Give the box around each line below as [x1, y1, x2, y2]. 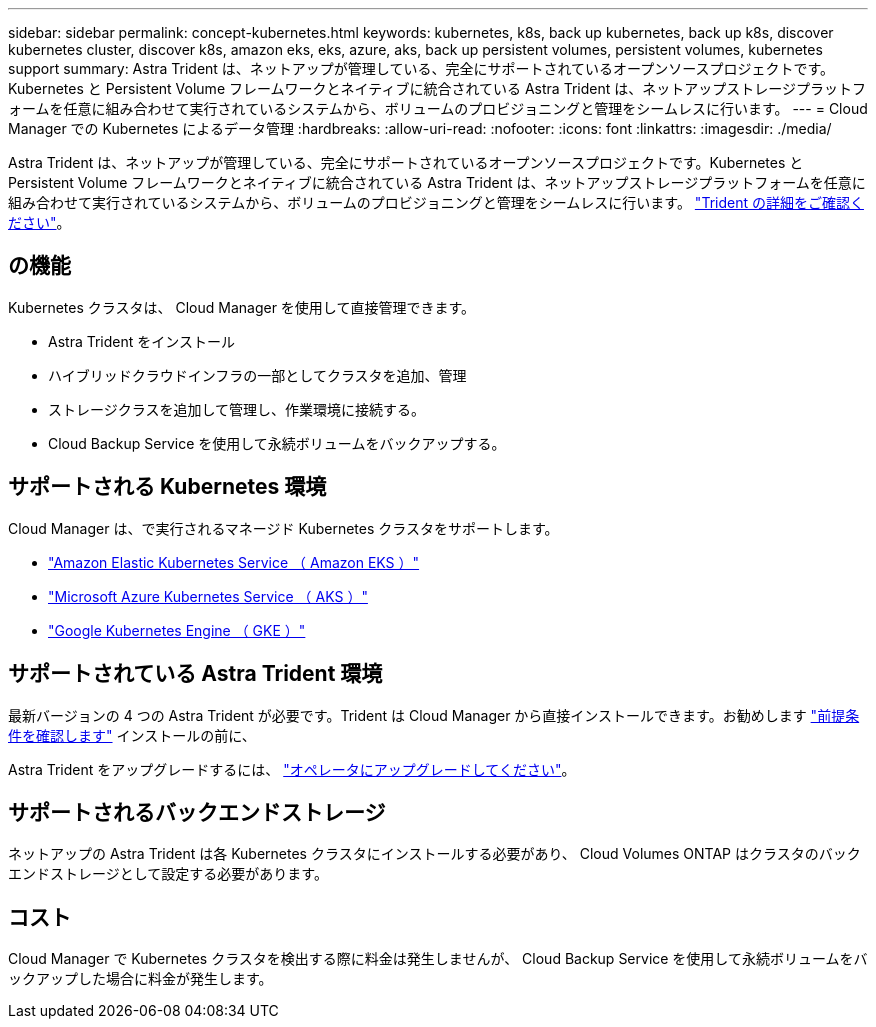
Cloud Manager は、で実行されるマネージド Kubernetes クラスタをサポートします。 [8, 519, 559, 537]
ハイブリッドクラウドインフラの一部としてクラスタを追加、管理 [48, 366, 467, 384]
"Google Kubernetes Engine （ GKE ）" [48, 621, 306, 639]
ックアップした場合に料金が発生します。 [8, 970, 273, 988]
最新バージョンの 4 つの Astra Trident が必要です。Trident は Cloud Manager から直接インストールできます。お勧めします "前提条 [8, 706, 860, 724]
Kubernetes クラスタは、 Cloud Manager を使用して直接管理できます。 [8, 298, 476, 316]
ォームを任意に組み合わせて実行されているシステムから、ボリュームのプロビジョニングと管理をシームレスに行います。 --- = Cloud [8, 100, 868, 117]
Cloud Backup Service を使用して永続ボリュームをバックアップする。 [48, 434, 506, 452]
